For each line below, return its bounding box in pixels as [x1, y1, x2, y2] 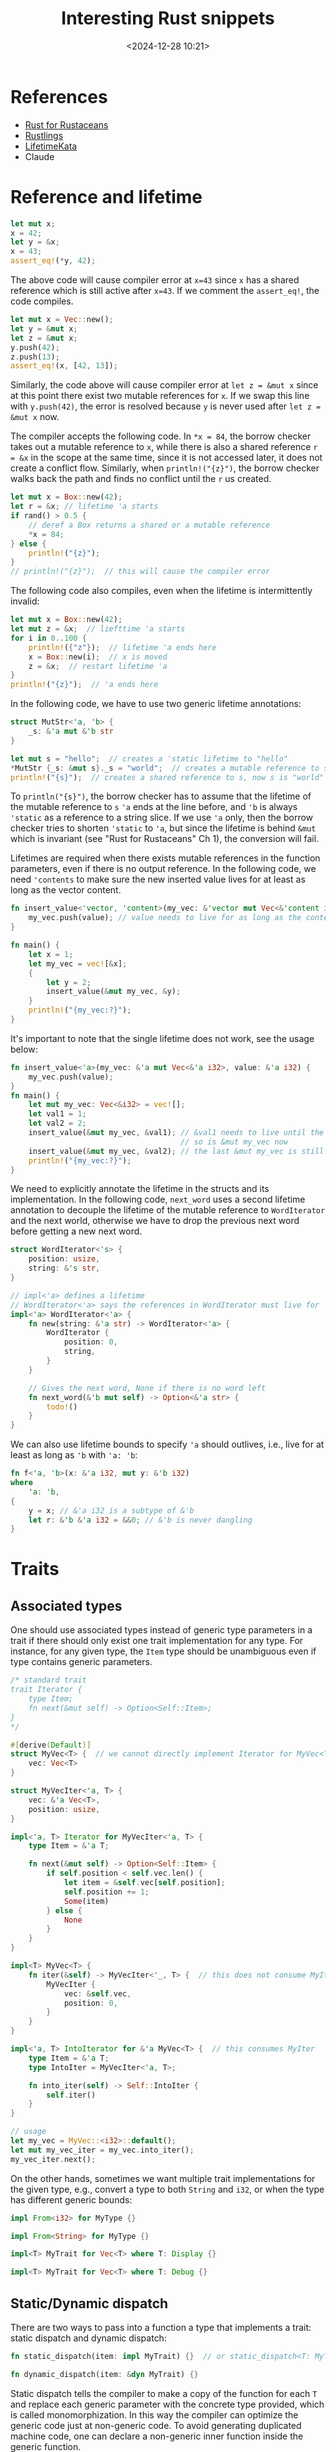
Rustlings [24, 129, 64, 141]
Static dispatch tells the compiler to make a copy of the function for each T [10, 2387, 318, 2399]
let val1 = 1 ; [28, 1109, 87, 1119]
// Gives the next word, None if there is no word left [28, 1383, 267, 1393]
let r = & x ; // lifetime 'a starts [10, 502, 159, 512]
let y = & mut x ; [10, 323, 78, 334]
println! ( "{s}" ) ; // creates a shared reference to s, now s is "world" [10, 772, 325, 782]
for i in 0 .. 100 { [10, 633, 87, 643]
